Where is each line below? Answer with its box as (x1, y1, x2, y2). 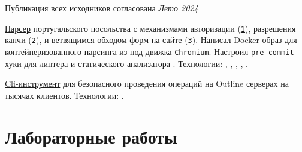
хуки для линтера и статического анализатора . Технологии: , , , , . (5, 57, 248, 69)
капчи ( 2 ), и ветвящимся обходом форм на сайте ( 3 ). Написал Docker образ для (5, 34, 297, 46)
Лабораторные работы (5, 124, 177, 148)
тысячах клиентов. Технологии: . (5, 89, 124, 101)
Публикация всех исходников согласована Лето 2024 (5, 2, 198, 14)
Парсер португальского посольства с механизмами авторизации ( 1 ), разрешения (5, 22, 296, 34)
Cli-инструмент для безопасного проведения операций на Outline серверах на (5, 77, 289, 90)
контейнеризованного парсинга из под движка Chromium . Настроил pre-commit (5, 45, 294, 57)
